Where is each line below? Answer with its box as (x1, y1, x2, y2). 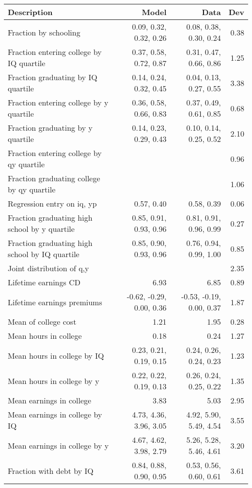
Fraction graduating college (8, 173, 100, 184)
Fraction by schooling (8, 26, 80, 38)
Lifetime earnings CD (8, 277, 80, 288)
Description (8, 6, 53, 17)
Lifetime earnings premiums (8, 296, 102, 308)
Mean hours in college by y (8, 375, 99, 386)
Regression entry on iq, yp (8, 198, 97, 209)
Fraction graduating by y (8, 122, 93, 133)
